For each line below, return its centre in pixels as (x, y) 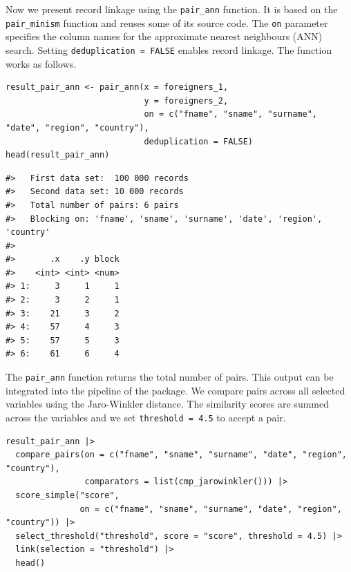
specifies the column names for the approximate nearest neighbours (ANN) (164, 36)
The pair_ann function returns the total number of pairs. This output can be (170, 377)
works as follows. (41, 63)
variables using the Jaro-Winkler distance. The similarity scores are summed (167, 404)
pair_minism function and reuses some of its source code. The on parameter (167, 22)
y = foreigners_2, (186, 101)
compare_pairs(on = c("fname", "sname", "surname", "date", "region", (181, 455)
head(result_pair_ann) (58, 155)
